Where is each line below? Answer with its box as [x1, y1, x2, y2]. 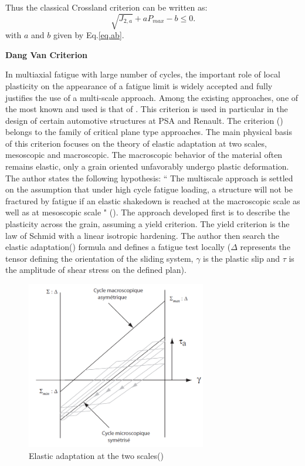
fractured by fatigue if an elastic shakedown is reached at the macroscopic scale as [5, 194, 300, 207]
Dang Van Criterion [5, 48, 87, 60]
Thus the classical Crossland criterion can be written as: [5, 1, 208, 13]
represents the [240, 241, 290, 253]
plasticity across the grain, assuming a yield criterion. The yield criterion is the [5, 218, 290, 230]
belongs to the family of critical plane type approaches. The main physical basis [5, 126, 292, 138]
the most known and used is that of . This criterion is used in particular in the [5, 103, 288, 115]
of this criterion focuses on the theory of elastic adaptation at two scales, [5, 137, 267, 149]
